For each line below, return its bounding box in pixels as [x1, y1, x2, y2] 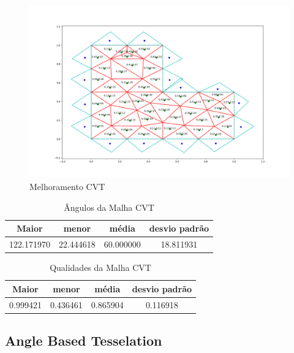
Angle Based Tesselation [5, 331, 162, 350]
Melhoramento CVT [29, 180, 105, 192]
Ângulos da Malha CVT [64, 200, 154, 213]
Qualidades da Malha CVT [50, 261, 151, 274]
